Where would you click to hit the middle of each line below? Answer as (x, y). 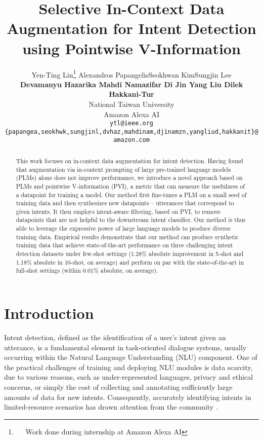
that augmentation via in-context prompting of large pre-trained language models (123, 169)
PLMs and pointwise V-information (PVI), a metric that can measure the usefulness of (130, 186)
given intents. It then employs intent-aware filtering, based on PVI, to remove (118, 211)
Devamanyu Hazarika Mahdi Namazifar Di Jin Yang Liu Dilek (131, 84)
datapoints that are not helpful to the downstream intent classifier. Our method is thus (131, 220)
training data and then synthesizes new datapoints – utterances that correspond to (125, 203)
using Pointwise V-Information (131, 48)
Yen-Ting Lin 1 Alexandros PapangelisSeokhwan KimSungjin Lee (131, 74)
